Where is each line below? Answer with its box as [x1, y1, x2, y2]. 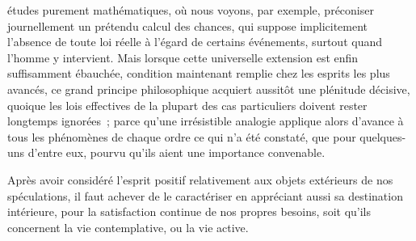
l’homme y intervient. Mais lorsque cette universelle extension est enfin [7, 49, 359, 66]
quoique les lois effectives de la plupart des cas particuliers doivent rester [7, 96, 368, 113]
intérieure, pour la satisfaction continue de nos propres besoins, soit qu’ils [7, 203, 372, 220]
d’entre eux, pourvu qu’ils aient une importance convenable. [27, 144, 326, 161]
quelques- [359, 128, 406, 145]
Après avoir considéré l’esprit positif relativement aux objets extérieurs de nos [7, 171, 393, 188]
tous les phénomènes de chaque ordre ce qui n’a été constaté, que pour [7, 128, 356, 145]
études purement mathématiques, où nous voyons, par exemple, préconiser [7, 2, 374, 18]
